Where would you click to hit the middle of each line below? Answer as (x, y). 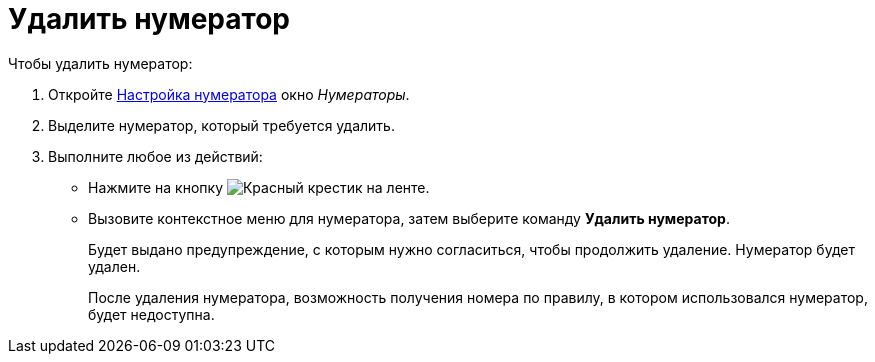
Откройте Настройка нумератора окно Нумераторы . (229, 94)
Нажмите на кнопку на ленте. (259, 187)
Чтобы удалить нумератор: (100, 63)
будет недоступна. (151, 314)
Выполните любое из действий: (155, 156)
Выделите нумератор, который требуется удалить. (221, 125)
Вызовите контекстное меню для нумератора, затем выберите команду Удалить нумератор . (409, 218)
